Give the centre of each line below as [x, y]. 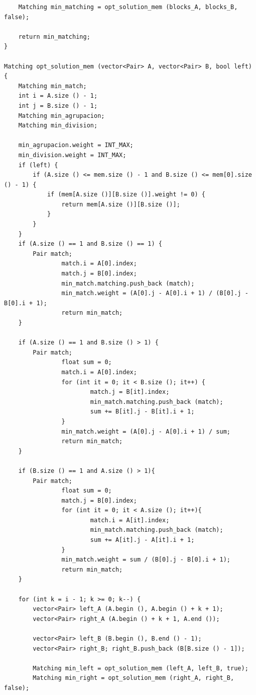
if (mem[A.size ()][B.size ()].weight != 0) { [126, 195]
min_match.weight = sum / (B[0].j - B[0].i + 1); [146, 560]
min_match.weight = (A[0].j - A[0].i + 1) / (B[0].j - [155, 293]
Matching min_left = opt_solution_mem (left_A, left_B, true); [141, 668]
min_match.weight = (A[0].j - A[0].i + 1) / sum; [146, 431]
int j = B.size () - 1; [58, 106]
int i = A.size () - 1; [58, 96]
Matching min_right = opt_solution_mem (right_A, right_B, [134, 678]
